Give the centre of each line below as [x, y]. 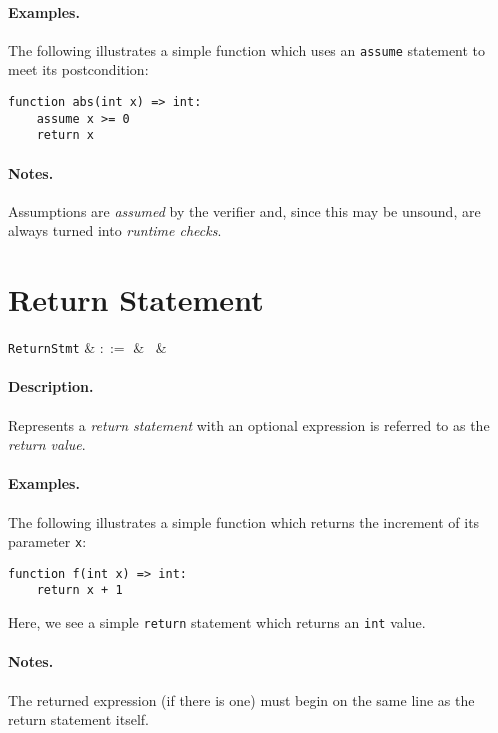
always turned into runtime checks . [115, 230]
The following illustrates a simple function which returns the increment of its [244, 521]
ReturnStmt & [52, 347]
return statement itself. [79, 719]
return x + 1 [79, 590]
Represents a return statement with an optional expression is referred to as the [249, 424]
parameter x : [47, 541]
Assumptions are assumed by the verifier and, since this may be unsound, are [244, 210]
